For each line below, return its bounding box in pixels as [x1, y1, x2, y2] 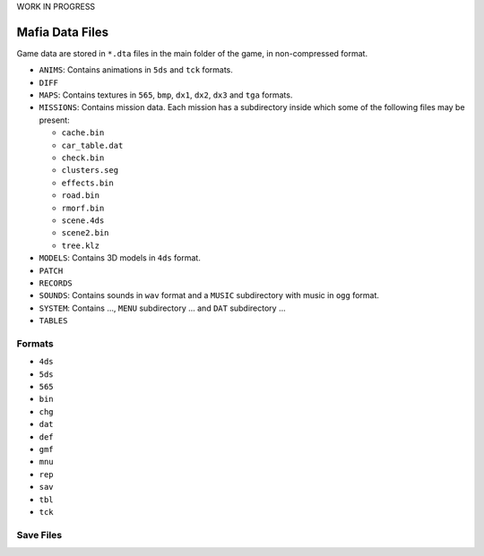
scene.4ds [61, 215, 105, 226]
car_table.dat [61, 140, 124, 150]
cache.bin [61, 128, 105, 138]
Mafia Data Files [16, 24, 109, 39]
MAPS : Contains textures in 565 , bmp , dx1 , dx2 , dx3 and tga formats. [39, 90, 293, 100]
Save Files [16, 528, 63, 541]
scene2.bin [61, 228, 109, 238]
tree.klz [61, 240, 100, 251]
